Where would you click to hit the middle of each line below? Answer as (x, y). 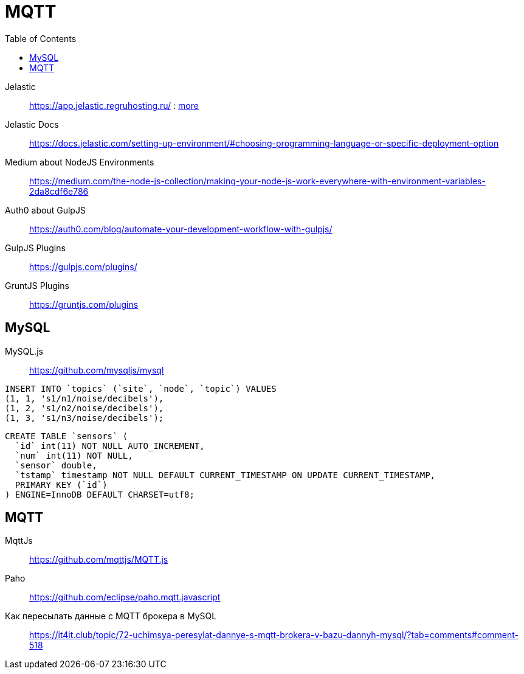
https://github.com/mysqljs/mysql (97, 370)
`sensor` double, (56, 465)
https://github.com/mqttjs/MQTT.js (99, 560)
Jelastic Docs (32, 124)
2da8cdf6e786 (59, 191)
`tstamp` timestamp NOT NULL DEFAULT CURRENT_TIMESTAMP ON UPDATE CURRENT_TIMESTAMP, (225, 475)
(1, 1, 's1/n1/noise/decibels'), (84, 398)
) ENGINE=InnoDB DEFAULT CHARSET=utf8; (100, 494)
